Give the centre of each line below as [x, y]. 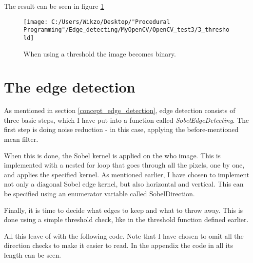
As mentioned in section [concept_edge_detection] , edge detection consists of [120, 110]
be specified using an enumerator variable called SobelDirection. [99, 194]
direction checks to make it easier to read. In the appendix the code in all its [118, 245]
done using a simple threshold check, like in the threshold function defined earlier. [126, 219]
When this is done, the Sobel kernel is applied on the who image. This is [112, 155]
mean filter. [21, 139]
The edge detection [70, 87]
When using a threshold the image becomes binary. [100, 53]
